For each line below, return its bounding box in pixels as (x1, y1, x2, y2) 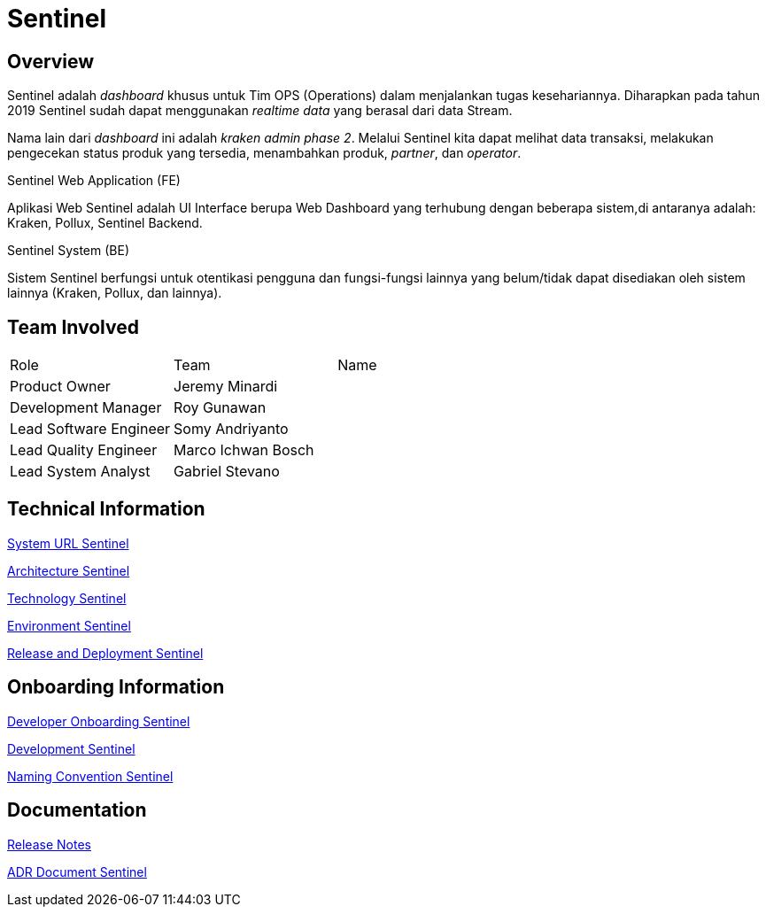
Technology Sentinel (7, 590, 127, 606)
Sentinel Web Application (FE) (7, 173, 181, 189)
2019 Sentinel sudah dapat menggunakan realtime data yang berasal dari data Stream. (7, 103, 513, 119)
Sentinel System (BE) (7, 243, 129, 259)
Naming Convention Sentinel (7, 768, 174, 784)
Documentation (7, 799, 147, 822)
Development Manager (10, 399, 162, 417)
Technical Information (7, 498, 205, 521)
